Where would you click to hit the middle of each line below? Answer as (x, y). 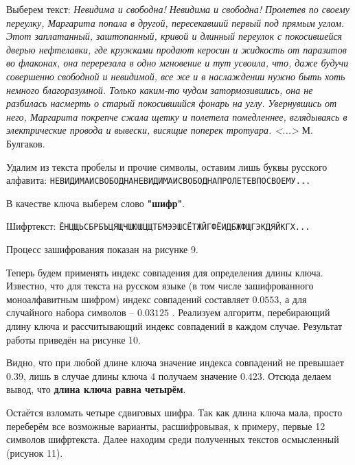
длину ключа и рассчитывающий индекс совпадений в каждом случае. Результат (174, 326)
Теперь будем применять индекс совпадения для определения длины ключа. (165, 272)
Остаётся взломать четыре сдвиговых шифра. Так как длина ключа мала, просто (174, 412)
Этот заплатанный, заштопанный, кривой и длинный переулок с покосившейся (174, 36)
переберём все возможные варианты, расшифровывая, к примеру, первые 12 (166, 426)
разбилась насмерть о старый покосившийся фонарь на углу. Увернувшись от (172, 103)
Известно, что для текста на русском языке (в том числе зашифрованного (160, 286)
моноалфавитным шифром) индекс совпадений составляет (128, 299)
